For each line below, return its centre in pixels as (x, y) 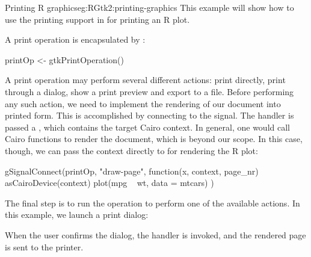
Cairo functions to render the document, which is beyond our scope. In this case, (154, 139)
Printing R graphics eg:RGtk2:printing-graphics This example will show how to (149, 7)
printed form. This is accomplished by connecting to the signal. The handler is (149, 115)
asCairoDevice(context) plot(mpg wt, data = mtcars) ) (109, 183)
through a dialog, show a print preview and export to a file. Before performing (149, 91)
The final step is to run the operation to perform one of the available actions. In (152, 203)
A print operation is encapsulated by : (75, 39)
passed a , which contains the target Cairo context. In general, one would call (147, 127)
